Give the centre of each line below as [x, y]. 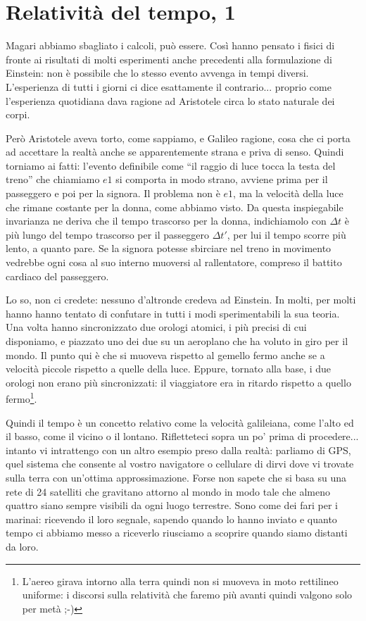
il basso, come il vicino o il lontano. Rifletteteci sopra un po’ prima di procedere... [182, 436]
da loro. [22, 546]
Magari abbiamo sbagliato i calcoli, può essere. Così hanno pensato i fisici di [170, 45]
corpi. [18, 114]
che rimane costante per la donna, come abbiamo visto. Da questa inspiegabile [175, 207]
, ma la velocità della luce [288, 193]
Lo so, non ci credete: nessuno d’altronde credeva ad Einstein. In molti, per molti [181, 300]
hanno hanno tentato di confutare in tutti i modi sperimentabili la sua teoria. [173, 313]
